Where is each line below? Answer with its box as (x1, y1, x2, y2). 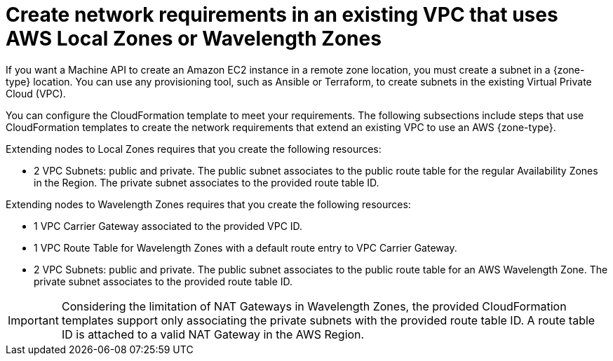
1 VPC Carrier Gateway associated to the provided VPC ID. (34, 219, 303, 232)
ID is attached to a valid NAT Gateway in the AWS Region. (61, 327, 365, 341)
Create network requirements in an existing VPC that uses (6, 3, 558, 27)
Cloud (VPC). (6, 87, 66, 100)
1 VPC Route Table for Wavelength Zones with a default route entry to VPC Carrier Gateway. (34, 241, 457, 254)
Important (8, 313, 59, 327)
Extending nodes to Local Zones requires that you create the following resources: (6, 142, 382, 155)
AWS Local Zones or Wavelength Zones (6, 27, 382, 50)
